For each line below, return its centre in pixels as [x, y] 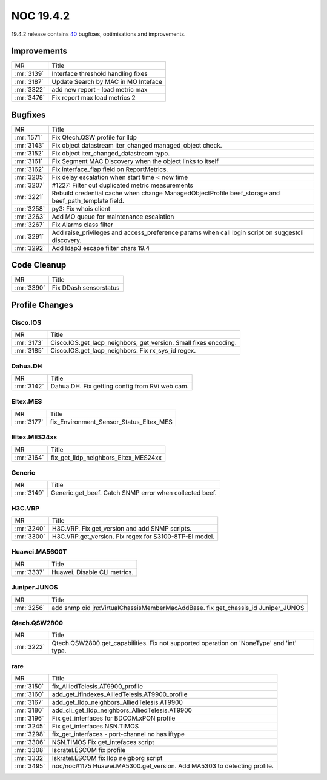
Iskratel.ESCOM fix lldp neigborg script [107, 758]
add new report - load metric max [100, 90]
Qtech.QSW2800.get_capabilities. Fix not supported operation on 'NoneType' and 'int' [174, 643]
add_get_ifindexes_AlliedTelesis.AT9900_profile [120, 694]
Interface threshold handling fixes [100, 74]
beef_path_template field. [88, 200]
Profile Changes [42, 304]
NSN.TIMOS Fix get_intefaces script [103, 742]
